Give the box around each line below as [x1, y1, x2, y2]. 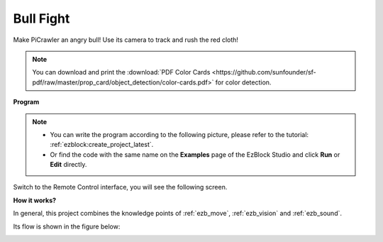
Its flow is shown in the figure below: [13, 222, 121, 231]
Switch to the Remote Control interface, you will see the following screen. [13, 183, 228, 192]
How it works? [13, 196, 57, 204]
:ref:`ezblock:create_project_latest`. [50, 141, 154, 149]
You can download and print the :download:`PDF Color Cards [32, 68, 211, 77]
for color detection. [215, 78, 272, 87]
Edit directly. [50, 160, 87, 169]
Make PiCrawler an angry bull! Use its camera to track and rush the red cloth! [13, 35, 239, 44]
